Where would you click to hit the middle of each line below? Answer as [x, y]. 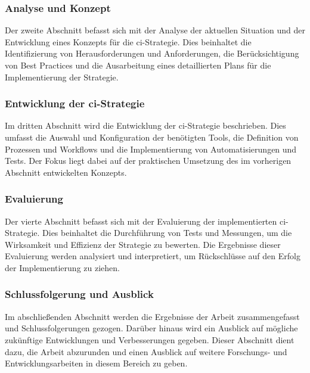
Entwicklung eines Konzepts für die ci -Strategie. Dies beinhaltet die [128, 41]
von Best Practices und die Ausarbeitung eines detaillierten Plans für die [138, 65]
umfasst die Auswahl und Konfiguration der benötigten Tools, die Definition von [152, 137]
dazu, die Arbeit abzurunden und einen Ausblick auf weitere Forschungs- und [146, 351]
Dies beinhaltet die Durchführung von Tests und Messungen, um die [167, 233]
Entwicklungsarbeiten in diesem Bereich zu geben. [96, 363]
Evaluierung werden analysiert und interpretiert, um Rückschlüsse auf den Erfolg [153, 256]
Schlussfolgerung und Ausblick [79, 294]
